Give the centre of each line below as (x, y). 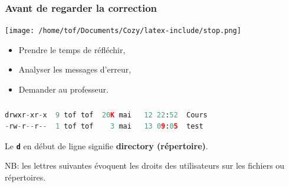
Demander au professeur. (63, 89)
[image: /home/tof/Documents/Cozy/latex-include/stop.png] (123, 31)
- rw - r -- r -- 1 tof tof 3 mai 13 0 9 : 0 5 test (104, 127)
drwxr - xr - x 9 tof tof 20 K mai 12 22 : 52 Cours (106, 115)
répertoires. (25, 177)
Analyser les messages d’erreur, (75, 69)
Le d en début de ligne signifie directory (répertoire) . (106, 145)
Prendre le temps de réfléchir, (72, 49)
